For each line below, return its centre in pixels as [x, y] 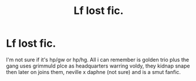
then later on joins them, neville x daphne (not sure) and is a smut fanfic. [93, 72]
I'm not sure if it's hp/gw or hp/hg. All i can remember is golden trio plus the [98, 59]
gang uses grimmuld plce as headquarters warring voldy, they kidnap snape [98, 66]
